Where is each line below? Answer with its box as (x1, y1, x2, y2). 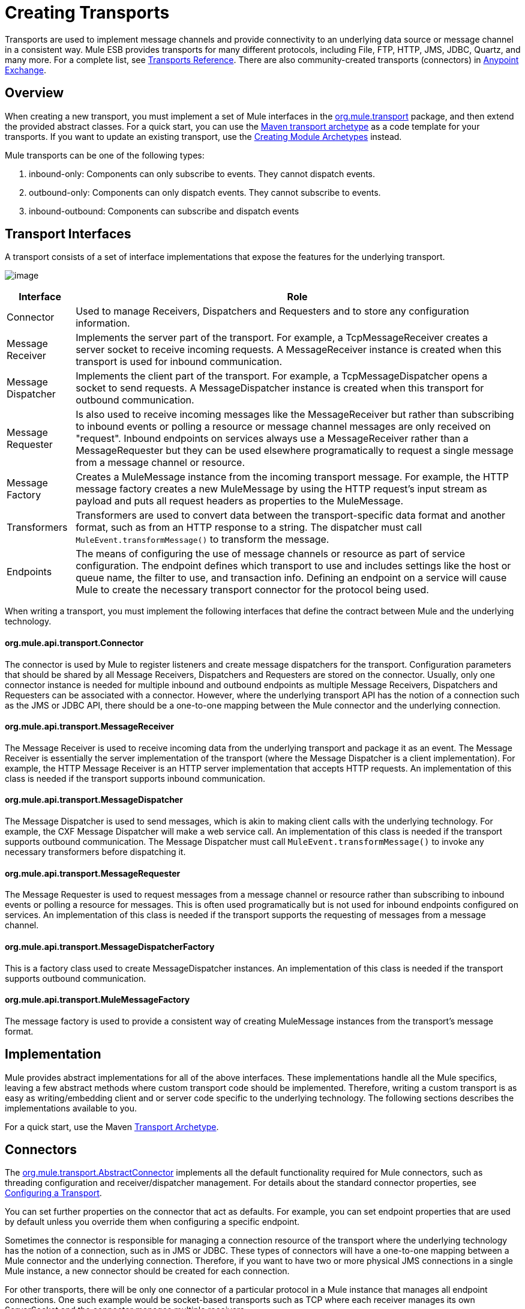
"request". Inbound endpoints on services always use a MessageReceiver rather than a (76, 432, 469, 445)
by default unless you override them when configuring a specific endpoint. (5, 1217, 300, 1227)
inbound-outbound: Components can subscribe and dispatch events (29, 205, 299, 216)
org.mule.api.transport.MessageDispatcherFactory (5, 941, 215, 952)
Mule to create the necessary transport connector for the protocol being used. (76, 584, 429, 596)
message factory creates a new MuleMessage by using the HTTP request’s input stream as (76, 483, 487, 495)
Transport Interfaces (5, 226, 131, 242)
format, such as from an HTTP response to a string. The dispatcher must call (76, 521, 422, 534)
